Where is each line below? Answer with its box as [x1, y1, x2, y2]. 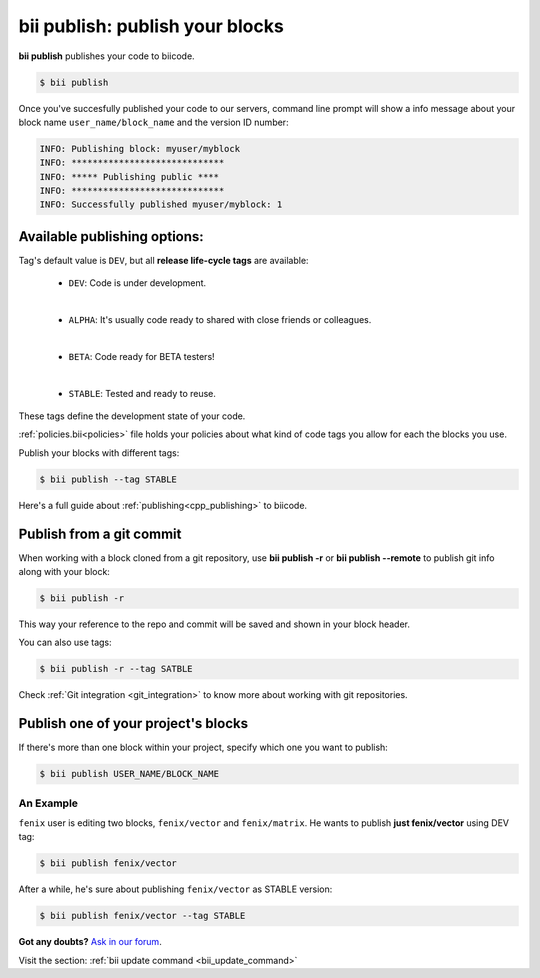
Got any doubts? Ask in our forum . [18, 936, 162, 948]
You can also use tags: [18, 636, 112, 649]
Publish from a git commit [18, 525, 182, 542]
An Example [18, 796, 79, 810]
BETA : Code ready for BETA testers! [68, 350, 215, 362]
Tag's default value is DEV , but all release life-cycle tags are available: [18, 254, 309, 266]
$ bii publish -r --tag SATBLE [39, 663, 194, 675]
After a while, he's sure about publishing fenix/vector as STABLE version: [18, 883, 333, 895]
